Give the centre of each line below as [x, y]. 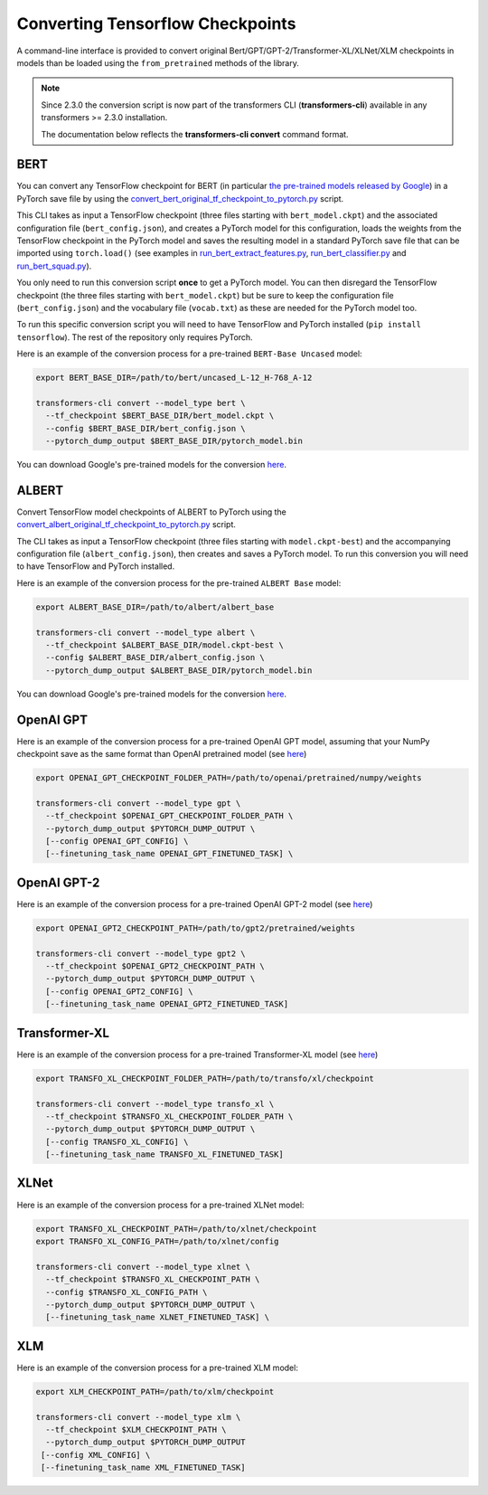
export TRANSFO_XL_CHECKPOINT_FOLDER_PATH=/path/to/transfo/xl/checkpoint [205, 1078]
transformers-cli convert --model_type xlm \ [138, 1417]
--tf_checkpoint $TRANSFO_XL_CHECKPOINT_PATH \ [153, 1279]
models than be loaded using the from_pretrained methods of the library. [158, 62]
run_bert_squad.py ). [54, 266]
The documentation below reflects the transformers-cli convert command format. [195, 134]
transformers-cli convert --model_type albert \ [145, 632]
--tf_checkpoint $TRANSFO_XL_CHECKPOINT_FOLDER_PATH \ [169, 1116]
